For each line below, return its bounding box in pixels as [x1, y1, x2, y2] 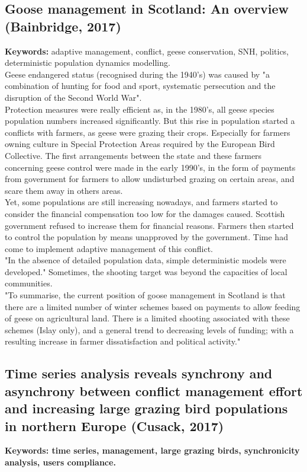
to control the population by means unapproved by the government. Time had [5, 231, 288, 243]
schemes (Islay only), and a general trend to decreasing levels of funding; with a [5, 323, 294, 336]
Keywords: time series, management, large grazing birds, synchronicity [5, 444, 300, 457]
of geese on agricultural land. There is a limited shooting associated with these [5, 312, 290, 324]
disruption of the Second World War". [5, 91, 142, 103]
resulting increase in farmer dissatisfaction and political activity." [5, 335, 241, 347]
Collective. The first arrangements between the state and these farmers [5, 149, 262, 161]
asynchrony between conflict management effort [5, 381, 303, 400]
